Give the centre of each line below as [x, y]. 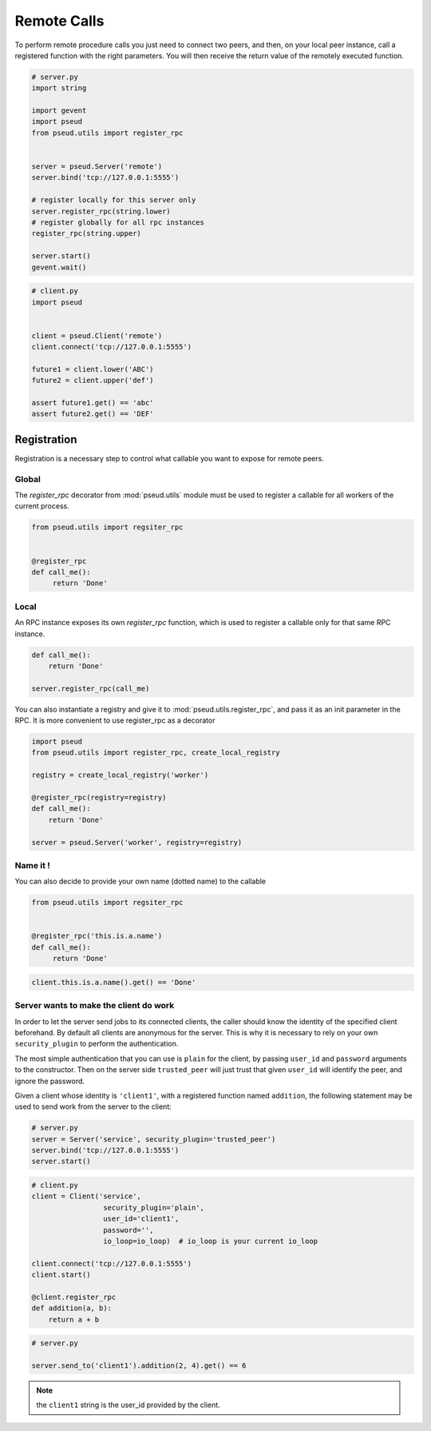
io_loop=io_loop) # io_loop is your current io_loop [210, 1241]
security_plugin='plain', [154, 1208]
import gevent [59, 111]
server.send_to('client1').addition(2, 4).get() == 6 [139, 1366]
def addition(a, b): [71, 1308]
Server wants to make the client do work [95, 1006]
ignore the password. [50, 1081]
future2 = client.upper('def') [93, 381]
